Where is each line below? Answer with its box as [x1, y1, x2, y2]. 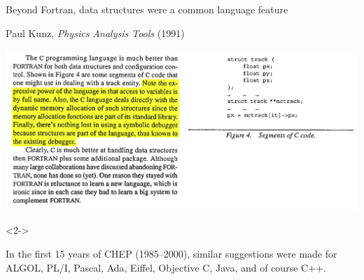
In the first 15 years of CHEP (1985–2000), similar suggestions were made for [6, 246, 337, 260]
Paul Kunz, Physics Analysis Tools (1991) [6, 25, 185, 40]
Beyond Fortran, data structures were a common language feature [6, 2, 288, 16]
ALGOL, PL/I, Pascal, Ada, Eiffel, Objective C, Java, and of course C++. [6, 260, 326, 274]
